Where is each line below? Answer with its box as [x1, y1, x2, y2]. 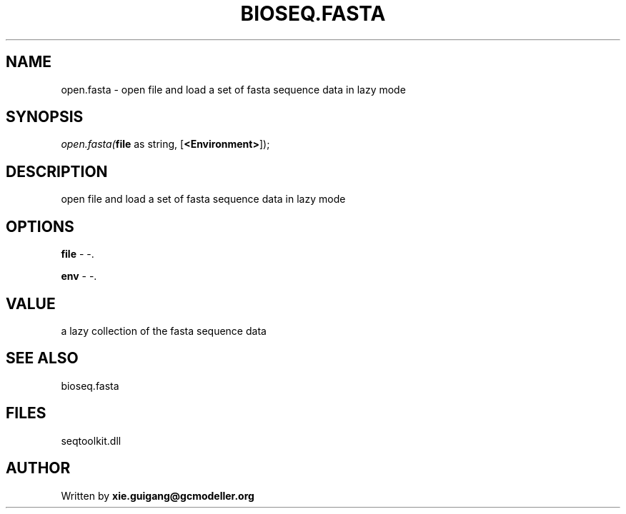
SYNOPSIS [6, 108, 84, 126]
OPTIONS [6, 217, 74, 236]
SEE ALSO [6, 349, 79, 368]
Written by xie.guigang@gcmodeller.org [61, 489, 254, 502]
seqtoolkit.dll [61, 434, 121, 447]
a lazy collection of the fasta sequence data [61, 324, 267, 337]
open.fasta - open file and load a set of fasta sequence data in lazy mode [61, 83, 406, 96]
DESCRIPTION [6, 162, 108, 181]
